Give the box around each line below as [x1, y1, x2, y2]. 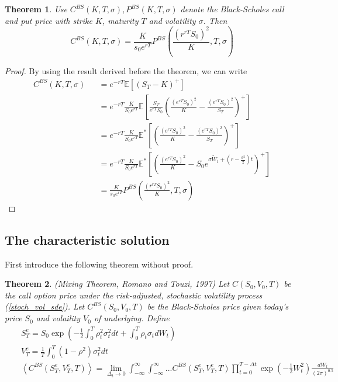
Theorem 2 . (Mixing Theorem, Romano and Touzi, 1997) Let [5, 277, 230, 290]
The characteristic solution [5, 230, 170, 248]
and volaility [36, 312, 80, 324]
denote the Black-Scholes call [180, 3, 284, 15]
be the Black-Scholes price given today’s [147, 300, 289, 312]
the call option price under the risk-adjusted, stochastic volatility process [5, 289, 263, 301]
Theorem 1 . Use [5, 3, 67, 15]
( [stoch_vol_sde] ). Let [5, 300, 85, 312]
